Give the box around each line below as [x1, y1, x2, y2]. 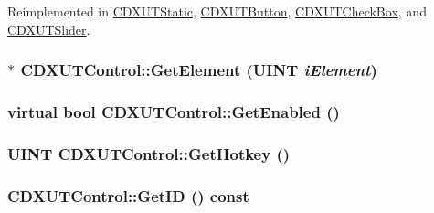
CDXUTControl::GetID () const [7, 184, 249, 207]
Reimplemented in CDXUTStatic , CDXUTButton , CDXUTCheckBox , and [7, 2, 427, 20]
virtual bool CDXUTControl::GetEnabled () [7, 100, 340, 122]
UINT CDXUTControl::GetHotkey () [7, 142, 291, 165]
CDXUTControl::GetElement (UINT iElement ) [20, 59, 377, 81]
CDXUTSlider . [7, 19, 90, 38]
